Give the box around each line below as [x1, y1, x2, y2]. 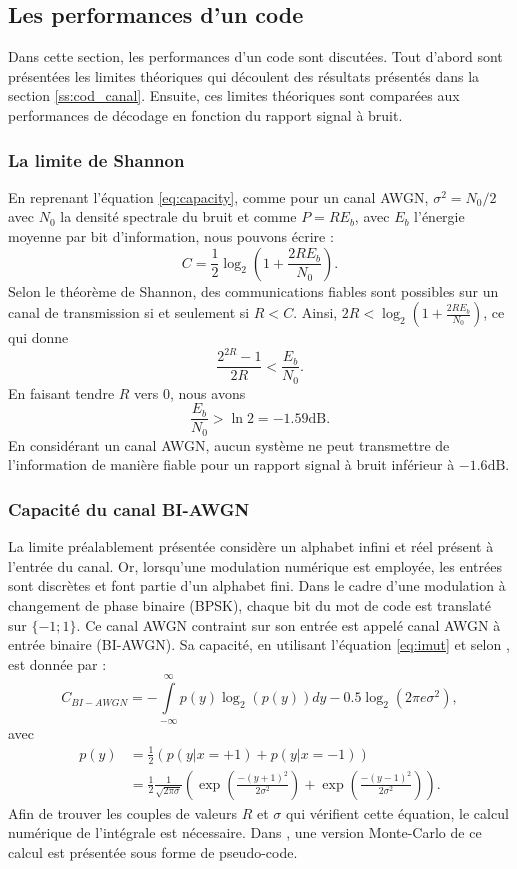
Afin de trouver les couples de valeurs [8, 802, 237, 823]
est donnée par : [8, 653, 107, 674]
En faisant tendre [8, 382, 115, 403]
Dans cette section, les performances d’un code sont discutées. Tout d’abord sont [8, 46, 503, 67]
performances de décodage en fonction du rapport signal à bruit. [8, 104, 403, 125]
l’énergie [414, 206, 465, 227]
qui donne [8, 327, 69, 348]
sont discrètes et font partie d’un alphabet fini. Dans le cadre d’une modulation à [8, 575, 506, 596]
